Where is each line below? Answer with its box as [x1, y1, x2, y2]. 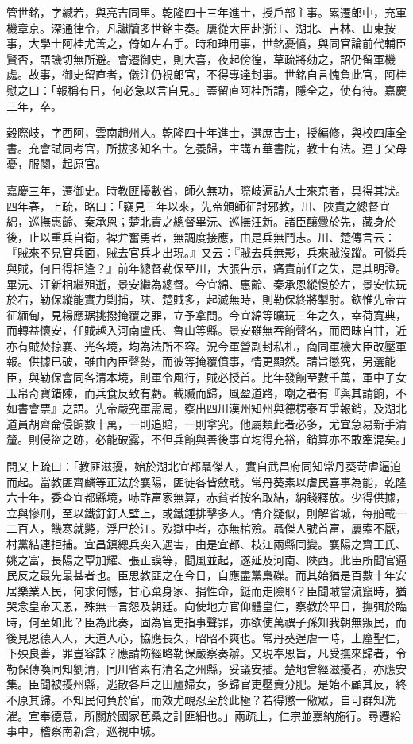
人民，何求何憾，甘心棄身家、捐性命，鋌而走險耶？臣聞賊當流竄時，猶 [39, 582, 407, 599]
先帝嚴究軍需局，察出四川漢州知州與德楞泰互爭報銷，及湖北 [95, 400, 407, 417]
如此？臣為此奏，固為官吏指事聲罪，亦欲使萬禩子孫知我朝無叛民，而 [50, 613, 407, 630]
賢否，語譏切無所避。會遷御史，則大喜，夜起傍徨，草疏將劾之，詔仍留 [6, 50, 373, 67]
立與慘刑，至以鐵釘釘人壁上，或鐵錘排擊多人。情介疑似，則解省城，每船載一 [6, 504, 407, 521]
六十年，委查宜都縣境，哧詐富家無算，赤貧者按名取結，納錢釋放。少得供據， [6, 489, 407, 506]
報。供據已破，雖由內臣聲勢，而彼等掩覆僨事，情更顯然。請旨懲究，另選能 [6, 353, 396, 370]
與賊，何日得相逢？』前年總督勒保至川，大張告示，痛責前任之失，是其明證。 [6, 259, 407, 276]
